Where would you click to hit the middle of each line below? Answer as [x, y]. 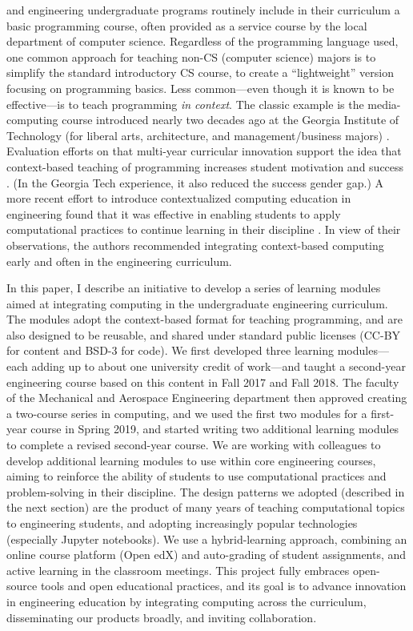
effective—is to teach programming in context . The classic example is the [185, 104]
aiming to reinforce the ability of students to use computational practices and [196, 476]
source [22, 586]
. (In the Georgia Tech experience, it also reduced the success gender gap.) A [195, 182]
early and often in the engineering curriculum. [119, 261]
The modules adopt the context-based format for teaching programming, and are [205, 319]
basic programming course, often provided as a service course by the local [187, 25]
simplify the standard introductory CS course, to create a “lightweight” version [200, 72]
